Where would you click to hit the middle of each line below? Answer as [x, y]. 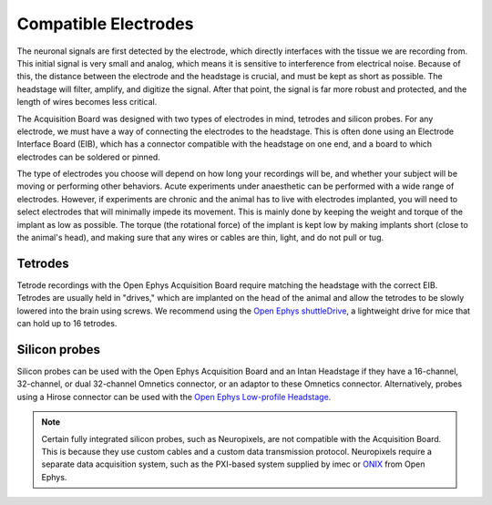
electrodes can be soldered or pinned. [89, 157]
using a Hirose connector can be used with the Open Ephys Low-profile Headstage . [174, 397]
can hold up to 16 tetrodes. [67, 324]
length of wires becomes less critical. [87, 102]
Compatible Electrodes [105, 24]
